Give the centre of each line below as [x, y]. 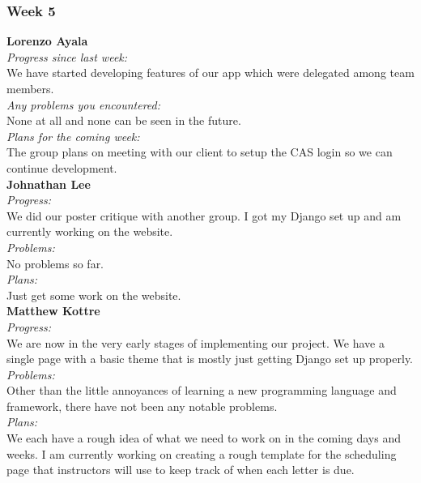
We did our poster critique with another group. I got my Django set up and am [204, 215]
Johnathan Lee [49, 184]
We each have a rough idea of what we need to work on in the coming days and [204, 438]
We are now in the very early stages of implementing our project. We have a [196, 342]
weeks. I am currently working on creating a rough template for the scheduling [202, 453]
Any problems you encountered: [84, 104]
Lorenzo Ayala [47, 41]
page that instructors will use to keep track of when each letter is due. [181, 470]
